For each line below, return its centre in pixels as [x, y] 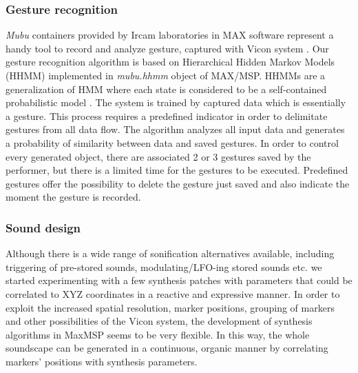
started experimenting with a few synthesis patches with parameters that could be [179, 280]
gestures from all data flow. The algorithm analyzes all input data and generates [175, 129]
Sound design [43, 227]
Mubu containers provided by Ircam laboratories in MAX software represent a [170, 35]
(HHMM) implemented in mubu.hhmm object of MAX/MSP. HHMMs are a [166, 75]
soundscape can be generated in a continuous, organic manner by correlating [167, 348]
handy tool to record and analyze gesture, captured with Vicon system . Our [167, 48]
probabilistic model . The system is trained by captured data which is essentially [176, 102]
